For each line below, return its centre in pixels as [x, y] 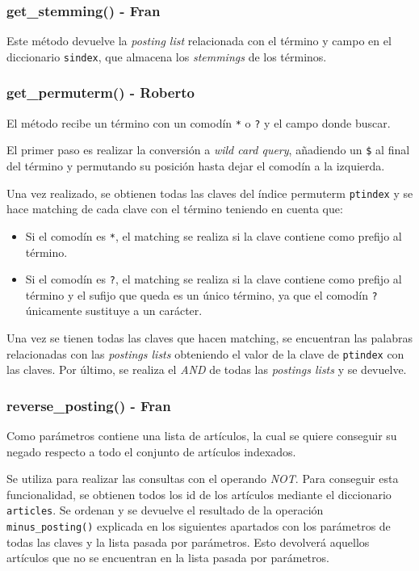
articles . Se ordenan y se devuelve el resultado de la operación [165, 510]
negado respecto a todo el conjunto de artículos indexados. [151, 451]
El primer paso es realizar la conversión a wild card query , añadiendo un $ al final [208, 150]
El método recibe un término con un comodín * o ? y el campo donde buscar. [199, 122]
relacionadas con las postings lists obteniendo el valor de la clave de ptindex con [205, 353]
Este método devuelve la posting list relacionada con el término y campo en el [199, 41]
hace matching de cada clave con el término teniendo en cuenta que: [175, 209]
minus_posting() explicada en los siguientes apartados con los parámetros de [199, 526]
